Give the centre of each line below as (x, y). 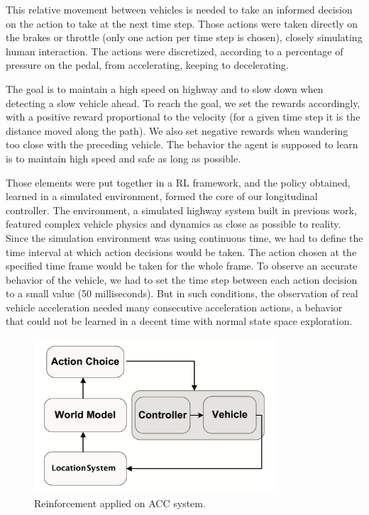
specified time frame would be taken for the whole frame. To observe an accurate (182, 266)
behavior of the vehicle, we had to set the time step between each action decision (182, 279)
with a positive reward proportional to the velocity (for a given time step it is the (183, 117)
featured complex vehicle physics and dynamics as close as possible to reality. (174, 224)
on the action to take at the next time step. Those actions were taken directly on (182, 23)
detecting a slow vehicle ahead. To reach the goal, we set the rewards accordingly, (183, 103)
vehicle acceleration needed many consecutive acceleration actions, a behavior (174, 307)
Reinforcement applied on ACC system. (120, 503)
